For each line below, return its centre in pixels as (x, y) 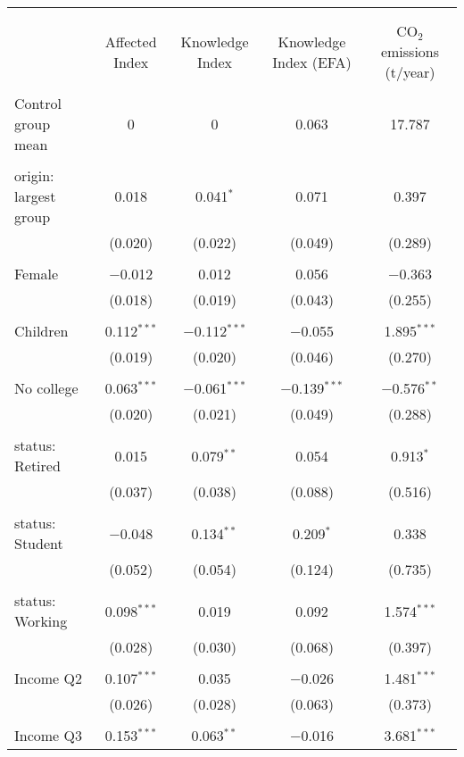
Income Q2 (48, 678)
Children (41, 331)
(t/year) (410, 72)
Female (37, 274)
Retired (37, 466)
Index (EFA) (312, 62)
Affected (131, 41)
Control (38, 103)
